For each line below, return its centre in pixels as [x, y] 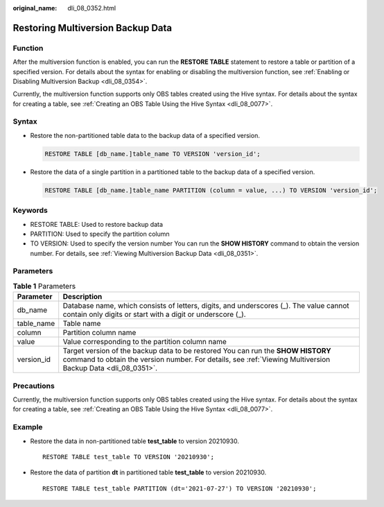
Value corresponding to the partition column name [145, 342]
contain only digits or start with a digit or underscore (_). [154, 314]
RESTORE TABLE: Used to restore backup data [96, 224]
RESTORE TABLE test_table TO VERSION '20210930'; [129, 457]
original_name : [35, 8]
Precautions [34, 386]
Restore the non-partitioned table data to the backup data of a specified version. [145, 135]
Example [28, 427]
